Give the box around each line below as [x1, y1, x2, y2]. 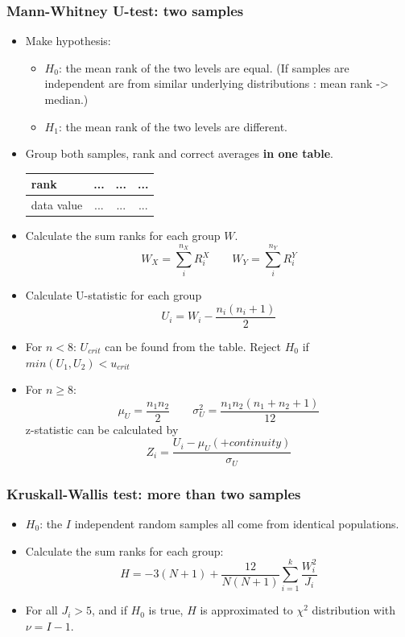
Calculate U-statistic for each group [25, 287, 202, 304]
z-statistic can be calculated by [25, 420, 179, 437]
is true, [148, 602, 184, 618]
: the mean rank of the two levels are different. [58, 118, 287, 134]
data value [31, 196, 83, 213]
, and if [91, 602, 127, 618]
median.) [44, 91, 89, 107]
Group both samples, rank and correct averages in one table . [25, 145, 334, 162]
